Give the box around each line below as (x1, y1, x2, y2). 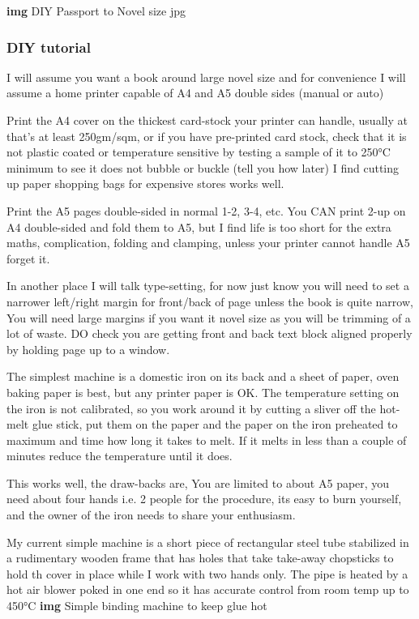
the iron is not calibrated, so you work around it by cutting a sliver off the (6, 399, 376, 416)
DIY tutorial (6, 36, 91, 57)
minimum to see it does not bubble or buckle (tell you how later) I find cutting (6, 159, 400, 176)
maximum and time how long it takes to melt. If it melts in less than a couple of (6, 431, 407, 448)
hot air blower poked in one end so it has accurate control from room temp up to (6, 581, 409, 598)
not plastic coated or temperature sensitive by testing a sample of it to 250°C (6, 143, 391, 160)
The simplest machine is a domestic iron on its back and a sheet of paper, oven (6, 368, 400, 385)
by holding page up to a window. (6, 340, 170, 357)
